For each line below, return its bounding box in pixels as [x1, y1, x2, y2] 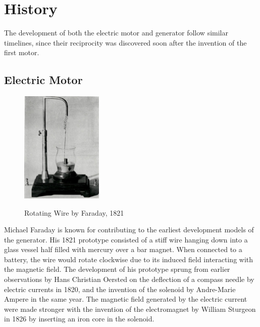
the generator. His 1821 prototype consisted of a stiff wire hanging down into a [4, 234, 248, 244]
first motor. [4, 47, 39, 58]
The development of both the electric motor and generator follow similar [4, 27, 228, 38]
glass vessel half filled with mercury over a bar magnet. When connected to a [4, 244, 242, 255]
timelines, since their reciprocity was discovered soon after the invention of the [4, 37, 247, 48]
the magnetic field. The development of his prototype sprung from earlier [4, 264, 230, 274]
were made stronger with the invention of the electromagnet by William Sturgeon [4, 303, 256, 314]
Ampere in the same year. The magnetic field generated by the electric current [4, 294, 247, 304]
